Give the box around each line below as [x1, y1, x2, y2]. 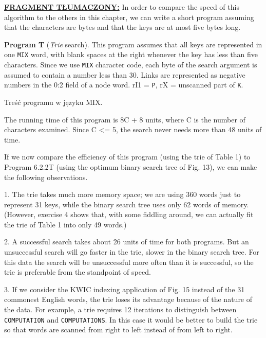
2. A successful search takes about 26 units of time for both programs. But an [4, 236, 249, 247]
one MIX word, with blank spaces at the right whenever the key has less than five [4, 49, 258, 60]
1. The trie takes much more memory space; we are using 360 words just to [4, 189, 241, 200]
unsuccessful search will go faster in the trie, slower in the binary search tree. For [4, 246, 259, 257]
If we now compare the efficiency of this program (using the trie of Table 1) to [4, 151, 251, 162]
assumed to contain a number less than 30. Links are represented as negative [4, 69, 245, 80]
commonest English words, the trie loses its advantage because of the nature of [4, 294, 253, 305]
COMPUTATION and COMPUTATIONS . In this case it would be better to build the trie [4, 314, 258, 325]
